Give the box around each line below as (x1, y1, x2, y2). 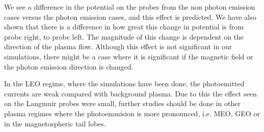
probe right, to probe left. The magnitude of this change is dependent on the (4, 31, 244, 42)
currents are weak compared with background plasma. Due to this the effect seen (4, 88, 257, 98)
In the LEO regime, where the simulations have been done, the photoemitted (4, 78, 245, 89)
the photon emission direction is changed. (4, 61, 134, 72)
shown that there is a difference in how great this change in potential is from (4, 21, 244, 32)
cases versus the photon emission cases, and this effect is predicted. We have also (4, 11, 256, 22)
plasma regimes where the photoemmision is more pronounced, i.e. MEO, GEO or (4, 108, 260, 118)
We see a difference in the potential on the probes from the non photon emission (4, 2, 255, 12)
